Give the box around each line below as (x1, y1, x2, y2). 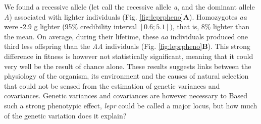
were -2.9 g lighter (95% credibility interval (4, 21, 137, 32)
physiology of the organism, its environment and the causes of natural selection (4, 71, 249, 81)
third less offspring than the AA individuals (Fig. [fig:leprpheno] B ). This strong (4, 41, 250, 51)
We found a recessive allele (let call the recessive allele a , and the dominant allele (4, 2, 255, 12)
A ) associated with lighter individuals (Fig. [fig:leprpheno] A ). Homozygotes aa (4, 11, 247, 22)
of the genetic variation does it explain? (4, 110, 127, 120)
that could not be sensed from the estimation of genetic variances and (4, 80, 220, 91)
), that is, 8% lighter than (170, 21, 250, 32)
